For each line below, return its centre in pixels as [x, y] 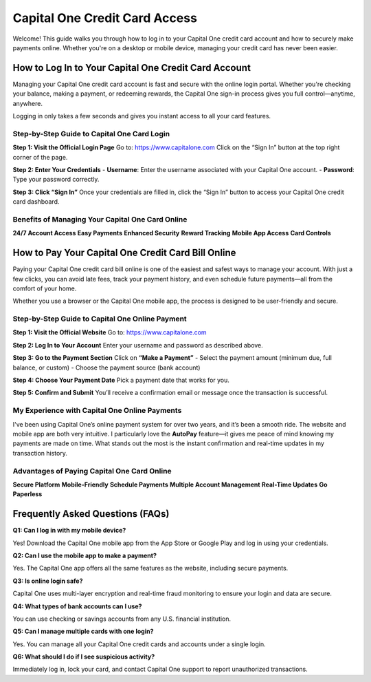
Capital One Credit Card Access [105, 18]
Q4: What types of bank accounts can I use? [77, 606]
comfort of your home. [45, 288]
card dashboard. [36, 202]
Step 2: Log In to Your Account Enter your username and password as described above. [138, 345]
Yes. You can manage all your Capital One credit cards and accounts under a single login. [139, 644]
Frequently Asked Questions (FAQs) [91, 514]
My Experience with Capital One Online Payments [97, 411]
